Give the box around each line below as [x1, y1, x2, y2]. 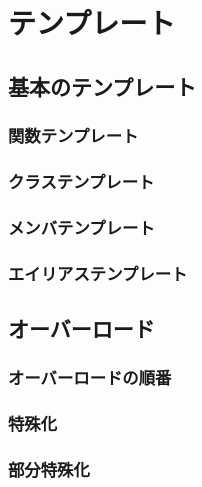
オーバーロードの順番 [8, 365, 172, 390]
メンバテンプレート [8, 214, 155, 239]
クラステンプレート [8, 168, 155, 193]
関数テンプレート [8, 123, 139, 148]
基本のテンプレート [8, 70, 197, 101]
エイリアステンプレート [8, 260, 188, 285]
